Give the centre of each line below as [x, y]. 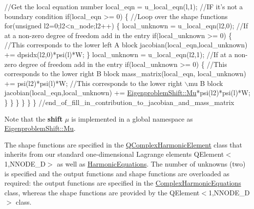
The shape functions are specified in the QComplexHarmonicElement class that [123, 144]
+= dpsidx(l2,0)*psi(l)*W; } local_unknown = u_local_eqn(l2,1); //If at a [118, 54]
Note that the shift [34, 118]
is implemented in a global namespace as [132, 118]
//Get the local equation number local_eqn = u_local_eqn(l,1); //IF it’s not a [124, 6]
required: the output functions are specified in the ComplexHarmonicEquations [123, 183]
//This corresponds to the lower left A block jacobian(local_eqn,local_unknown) [126, 45]
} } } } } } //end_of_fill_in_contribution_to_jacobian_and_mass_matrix [119, 102]
